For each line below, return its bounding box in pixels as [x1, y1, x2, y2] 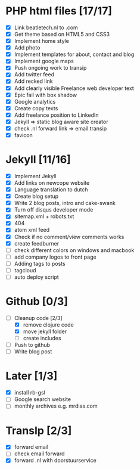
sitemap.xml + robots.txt [14, 213, 74, 220]
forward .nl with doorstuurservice [14, 457, 97, 464]
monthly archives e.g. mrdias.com [14, 402, 98, 409]
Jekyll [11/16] [5, 153, 71, 166]
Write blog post [14, 348, 52, 355]
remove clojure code [23, 321, 74, 328]
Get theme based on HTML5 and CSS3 [14, 31, 110, 38]
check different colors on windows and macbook [14, 246, 135, 254]
